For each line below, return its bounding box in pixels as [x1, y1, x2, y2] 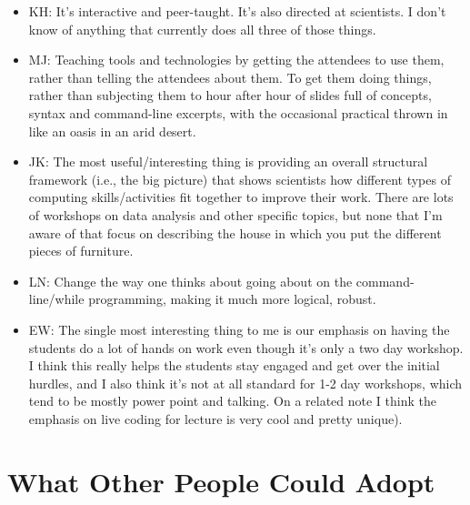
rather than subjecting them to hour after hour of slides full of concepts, [28, 86, 432, 105]
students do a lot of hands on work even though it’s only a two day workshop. [28, 338, 464, 357]
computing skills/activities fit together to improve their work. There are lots [28, 187, 454, 207]
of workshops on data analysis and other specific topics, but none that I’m [28, 205, 443, 224]
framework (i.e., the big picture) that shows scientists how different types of [28, 169, 451, 188]
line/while [28, 289, 85, 308]
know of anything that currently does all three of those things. [28, 19, 376, 38]
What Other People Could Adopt [7, 462, 435, 500]
